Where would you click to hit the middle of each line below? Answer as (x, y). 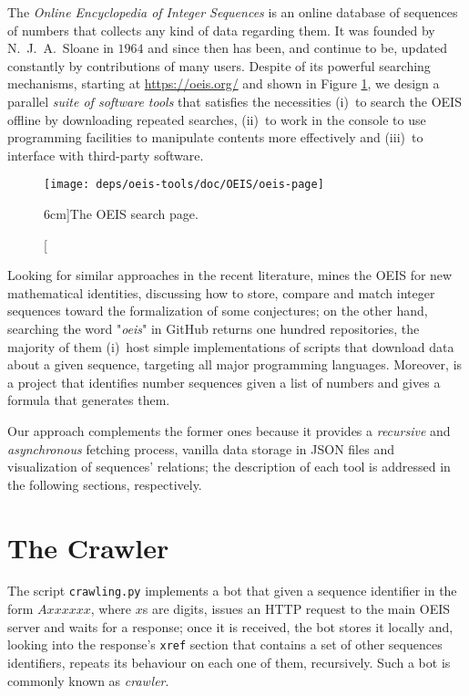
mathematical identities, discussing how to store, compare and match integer (221, 292)
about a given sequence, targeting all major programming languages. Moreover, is (235, 364)
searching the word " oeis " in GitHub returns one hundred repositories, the (214, 328)
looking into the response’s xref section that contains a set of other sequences (225, 644)
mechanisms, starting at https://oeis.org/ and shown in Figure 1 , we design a (224, 83)
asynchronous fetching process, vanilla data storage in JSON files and (201, 448)
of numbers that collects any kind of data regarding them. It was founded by (221, 30)
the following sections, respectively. (105, 484)
